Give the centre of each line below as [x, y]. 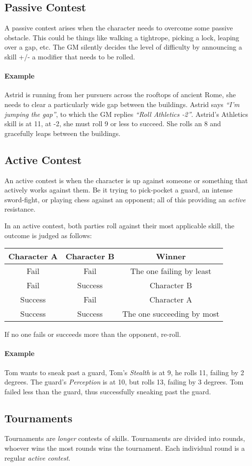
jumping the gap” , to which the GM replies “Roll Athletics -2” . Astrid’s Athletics [126, 114]
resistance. [20, 209]
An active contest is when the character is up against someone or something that [126, 180]
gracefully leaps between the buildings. [63, 133]
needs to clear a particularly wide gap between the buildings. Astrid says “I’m [122, 104]
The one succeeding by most [171, 314]
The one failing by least [171, 271]
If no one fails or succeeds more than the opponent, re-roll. [93, 334]
